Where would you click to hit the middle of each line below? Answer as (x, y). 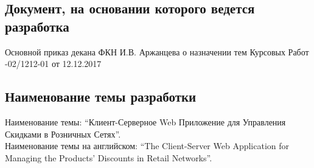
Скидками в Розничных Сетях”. (63, 134)
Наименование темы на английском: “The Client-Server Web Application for (147, 146)
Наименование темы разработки (101, 96)
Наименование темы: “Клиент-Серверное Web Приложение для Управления (145, 121)
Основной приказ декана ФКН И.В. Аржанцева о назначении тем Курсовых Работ (157, 51)
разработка (37, 26)
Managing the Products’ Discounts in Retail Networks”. (109, 157)
